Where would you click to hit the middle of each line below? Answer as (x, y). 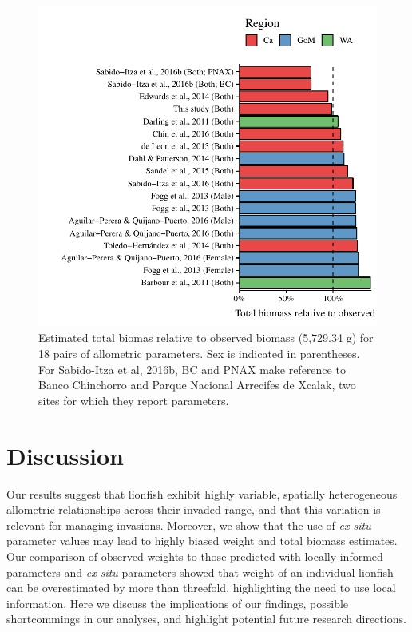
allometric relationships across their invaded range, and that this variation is (194, 509)
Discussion (65, 455)
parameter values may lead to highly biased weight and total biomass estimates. (202, 541)
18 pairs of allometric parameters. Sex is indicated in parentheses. (199, 354)
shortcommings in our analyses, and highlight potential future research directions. (206, 619)
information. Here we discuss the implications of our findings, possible (178, 603)
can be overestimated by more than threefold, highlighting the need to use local (201, 588)
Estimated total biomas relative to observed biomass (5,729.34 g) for (206, 338)
